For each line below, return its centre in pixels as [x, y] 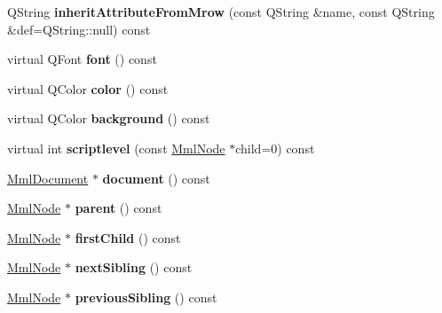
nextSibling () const [134, 267]
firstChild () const [128, 237]
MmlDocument [48, 178]
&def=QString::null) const [79, 29]
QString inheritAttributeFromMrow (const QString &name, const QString [221, 12]
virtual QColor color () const [88, 88]
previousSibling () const [146, 297]
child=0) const [275, 148]
